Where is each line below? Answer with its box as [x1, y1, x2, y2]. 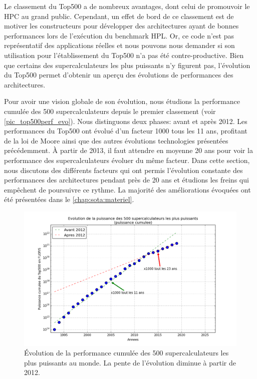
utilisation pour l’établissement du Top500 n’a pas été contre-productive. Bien [4, 49, 244, 60]
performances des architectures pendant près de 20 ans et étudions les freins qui [4, 174, 249, 185]
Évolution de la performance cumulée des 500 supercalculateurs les [24, 347, 229, 358]
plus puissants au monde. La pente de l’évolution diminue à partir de [24, 357, 236, 367]
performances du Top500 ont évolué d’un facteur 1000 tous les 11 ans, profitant [4, 125, 247, 136]
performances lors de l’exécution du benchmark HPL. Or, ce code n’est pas [4, 30, 234, 40]
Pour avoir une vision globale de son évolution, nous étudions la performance [4, 96, 240, 106]
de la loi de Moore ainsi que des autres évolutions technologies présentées [4, 135, 228, 145]
